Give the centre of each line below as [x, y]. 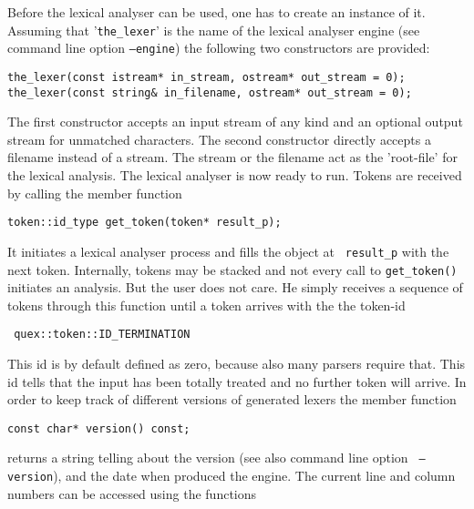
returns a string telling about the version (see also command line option [208, 458]
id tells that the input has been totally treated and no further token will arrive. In [237, 381]
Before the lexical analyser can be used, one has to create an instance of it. [216, 12]
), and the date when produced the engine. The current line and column [254, 476]
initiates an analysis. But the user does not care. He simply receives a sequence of [235, 287]
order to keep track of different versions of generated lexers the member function [232, 399]
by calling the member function [95, 193]
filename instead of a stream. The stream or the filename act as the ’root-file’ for [232, 157]
